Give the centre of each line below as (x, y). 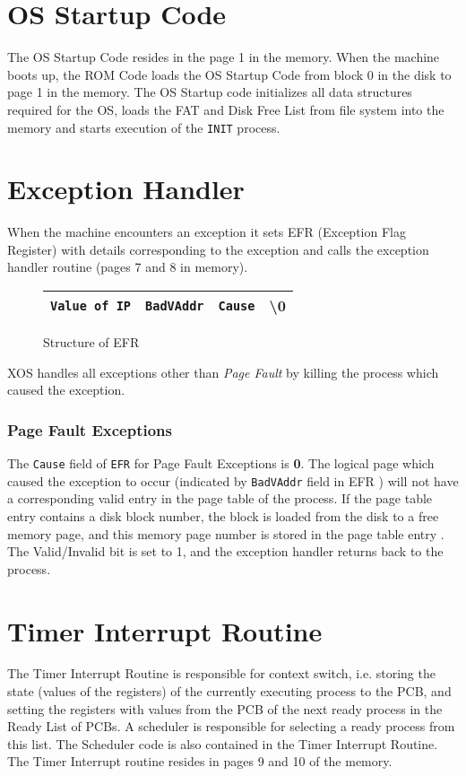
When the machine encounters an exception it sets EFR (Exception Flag (207, 232)
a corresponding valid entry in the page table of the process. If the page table (220, 498)
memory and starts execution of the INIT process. (144, 127)
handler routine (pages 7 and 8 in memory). (128, 267)
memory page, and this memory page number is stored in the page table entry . (226, 533)
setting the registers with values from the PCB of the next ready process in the (225, 708)
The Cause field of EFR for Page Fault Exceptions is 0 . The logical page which (221, 463)
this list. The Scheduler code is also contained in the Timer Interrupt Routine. (223, 743)
